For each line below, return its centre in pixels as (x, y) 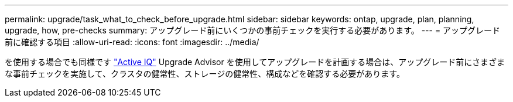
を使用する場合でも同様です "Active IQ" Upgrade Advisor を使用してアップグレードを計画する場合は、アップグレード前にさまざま (255, 62)
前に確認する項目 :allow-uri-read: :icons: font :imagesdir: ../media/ (132, 42)
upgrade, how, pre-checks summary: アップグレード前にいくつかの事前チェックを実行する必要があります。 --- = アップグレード (253, 30)
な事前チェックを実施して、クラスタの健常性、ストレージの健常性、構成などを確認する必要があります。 (205, 74)
